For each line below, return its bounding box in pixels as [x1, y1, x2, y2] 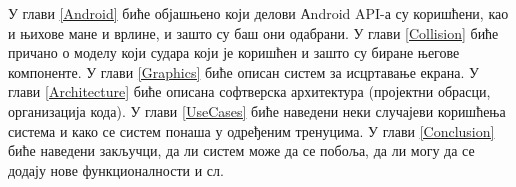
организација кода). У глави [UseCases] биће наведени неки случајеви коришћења [8, 100, 506, 121]
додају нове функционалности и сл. [8, 159, 224, 180]
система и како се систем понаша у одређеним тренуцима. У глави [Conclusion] [8, 120, 495, 141]
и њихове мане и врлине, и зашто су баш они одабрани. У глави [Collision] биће [8, 22, 499, 43]
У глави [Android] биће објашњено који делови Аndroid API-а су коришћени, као [8, 3, 509, 23]
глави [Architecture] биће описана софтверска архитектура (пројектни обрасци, [8, 81, 491, 102]
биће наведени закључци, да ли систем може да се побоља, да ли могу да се [8, 140, 475, 161]
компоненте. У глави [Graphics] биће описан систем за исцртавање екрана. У [8, 61, 479, 82]
